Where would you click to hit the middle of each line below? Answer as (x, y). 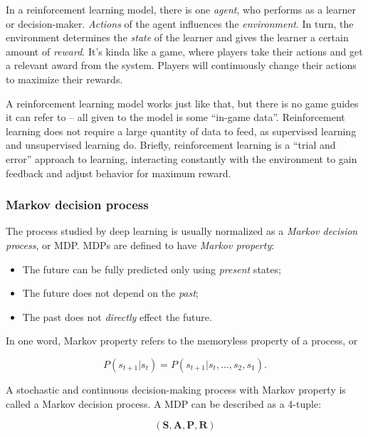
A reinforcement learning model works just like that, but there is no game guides (182, 103)
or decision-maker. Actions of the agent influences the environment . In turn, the (180, 23)
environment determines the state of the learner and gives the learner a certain (177, 37)
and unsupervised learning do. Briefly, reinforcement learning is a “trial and (171, 145)
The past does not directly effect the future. (117, 316)
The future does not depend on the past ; (110, 293)
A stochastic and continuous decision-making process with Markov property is (176, 389)
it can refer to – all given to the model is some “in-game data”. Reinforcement (175, 117)
